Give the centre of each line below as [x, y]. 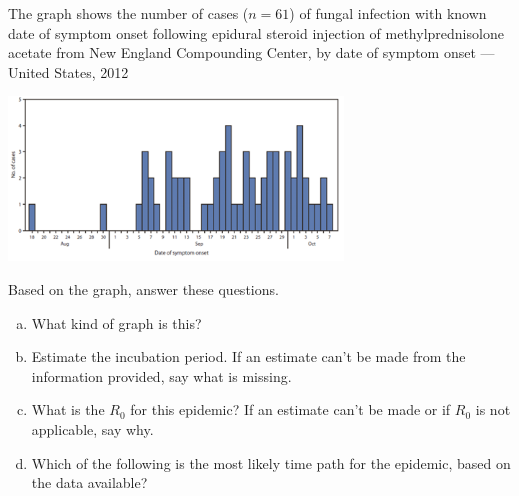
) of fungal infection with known [388, 13]
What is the [68, 409]
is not [493, 409]
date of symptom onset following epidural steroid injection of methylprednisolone [256, 32]
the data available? [89, 482]
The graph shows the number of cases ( [128, 13]
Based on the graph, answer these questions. [143, 289]
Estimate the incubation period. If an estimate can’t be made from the [248, 356]
